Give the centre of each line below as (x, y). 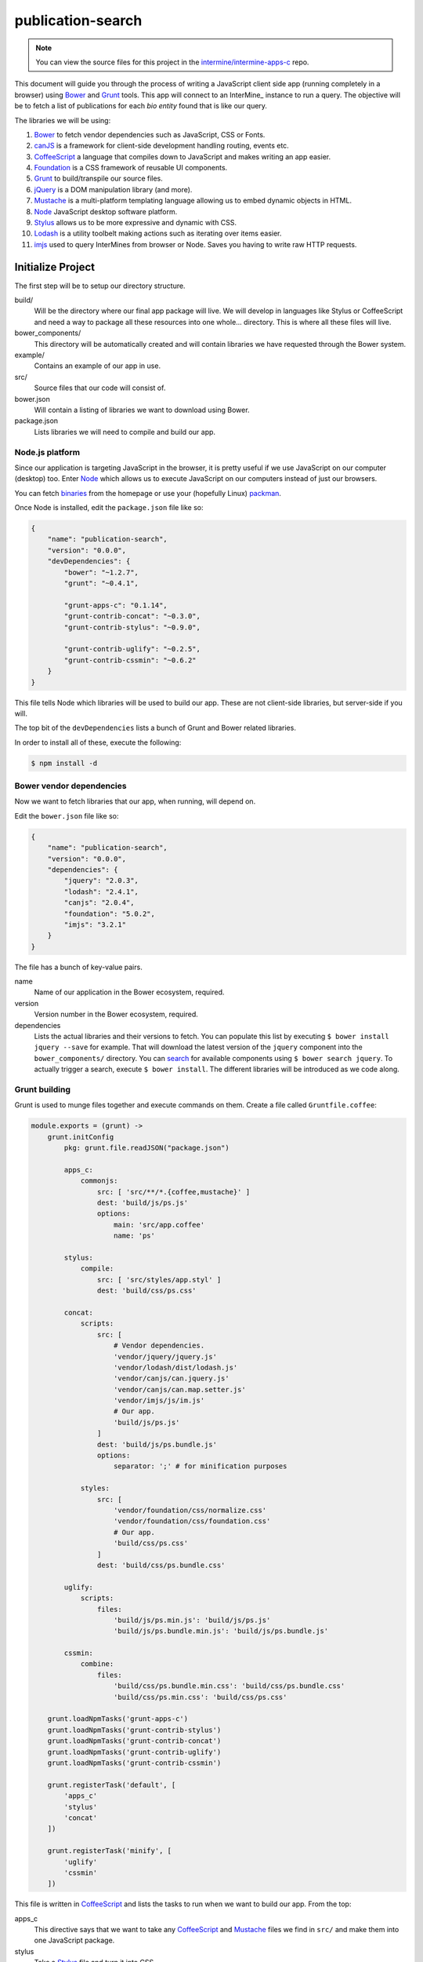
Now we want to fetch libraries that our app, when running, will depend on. (135, 801)
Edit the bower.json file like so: (67, 815)
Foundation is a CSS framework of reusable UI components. (131, 168)
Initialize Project (55, 267)
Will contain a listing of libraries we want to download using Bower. (142, 410)
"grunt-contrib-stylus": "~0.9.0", (132, 627)
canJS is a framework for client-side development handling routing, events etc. (161, 146)
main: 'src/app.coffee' (159, 1225)
